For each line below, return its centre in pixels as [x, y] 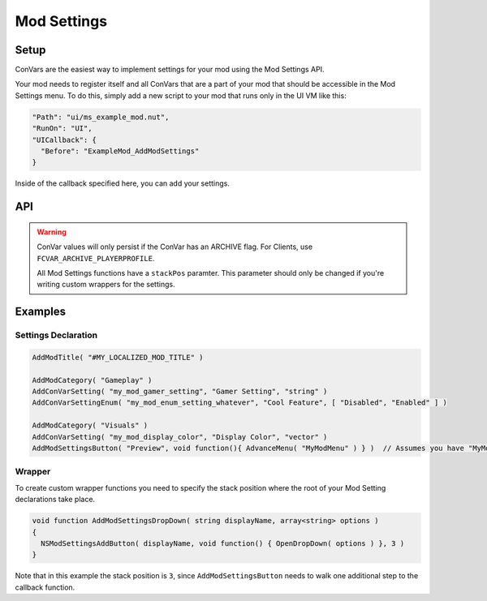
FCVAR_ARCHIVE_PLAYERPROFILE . [96, 258]
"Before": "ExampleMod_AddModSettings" [120, 151]
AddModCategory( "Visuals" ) [90, 425]
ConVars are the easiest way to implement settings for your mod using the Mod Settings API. [170, 70]
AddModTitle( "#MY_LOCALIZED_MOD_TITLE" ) [118, 357]
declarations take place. [55, 500]
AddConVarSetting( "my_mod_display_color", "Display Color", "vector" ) [180, 437]
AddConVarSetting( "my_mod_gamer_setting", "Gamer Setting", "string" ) [180, 392]
